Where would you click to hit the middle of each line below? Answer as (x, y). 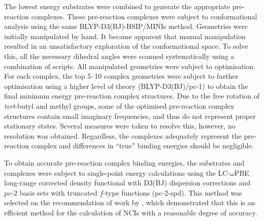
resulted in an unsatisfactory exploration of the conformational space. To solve (126, 46)
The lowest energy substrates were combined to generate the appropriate (117, 6)
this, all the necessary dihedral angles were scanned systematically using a (119, 56)
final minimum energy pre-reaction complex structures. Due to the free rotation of (132, 96)
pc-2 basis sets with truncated (51, 192)
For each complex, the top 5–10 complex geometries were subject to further (121, 76)
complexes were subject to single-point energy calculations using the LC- (117, 172)
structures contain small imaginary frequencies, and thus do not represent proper (130, 116)
